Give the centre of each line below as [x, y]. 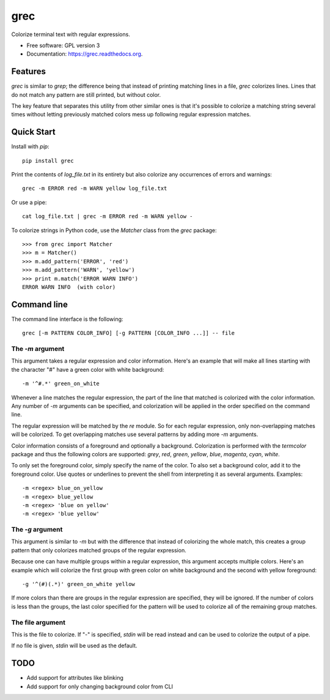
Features [28, 71]
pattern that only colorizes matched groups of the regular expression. [99, 550]
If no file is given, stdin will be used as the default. [74, 645]
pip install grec [48, 160]
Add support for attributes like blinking [75, 678]
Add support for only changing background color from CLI [100, 687]
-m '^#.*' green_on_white [61, 384]
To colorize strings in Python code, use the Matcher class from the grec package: [114, 230]
